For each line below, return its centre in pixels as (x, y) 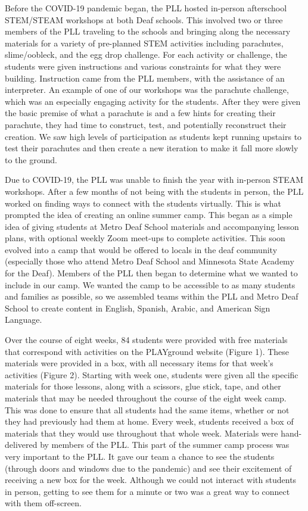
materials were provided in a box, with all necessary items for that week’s (139, 363)
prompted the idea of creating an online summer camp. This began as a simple (149, 215)
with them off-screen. (43, 503)
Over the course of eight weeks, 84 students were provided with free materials (146, 340)
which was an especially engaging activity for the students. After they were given (153, 101)
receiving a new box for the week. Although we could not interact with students (151, 480)
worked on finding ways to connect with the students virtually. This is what (143, 203)
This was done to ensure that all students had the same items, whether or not (147, 409)
